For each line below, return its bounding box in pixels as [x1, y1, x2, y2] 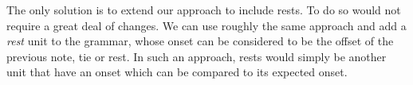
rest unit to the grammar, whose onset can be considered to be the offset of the [6, 33, 394, 49]
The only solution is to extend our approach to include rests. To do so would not [6, 2, 401, 17]
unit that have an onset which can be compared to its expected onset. [6, 64, 348, 80]
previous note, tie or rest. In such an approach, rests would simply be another [6, 48, 387, 64]
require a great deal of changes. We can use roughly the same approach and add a [6, 17, 407, 33]
